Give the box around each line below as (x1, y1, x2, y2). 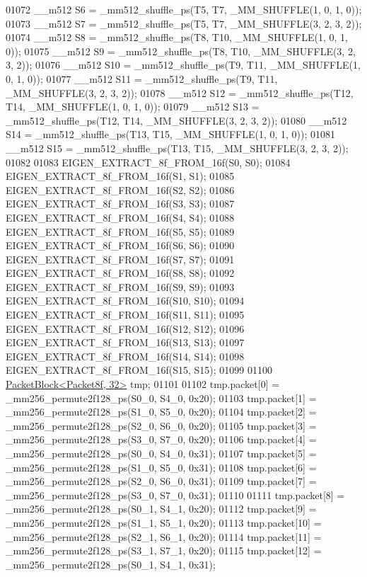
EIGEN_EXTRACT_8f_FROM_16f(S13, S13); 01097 (6, 335, 245, 350)
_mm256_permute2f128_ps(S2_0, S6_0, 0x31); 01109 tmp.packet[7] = (6, 474, 317, 489)
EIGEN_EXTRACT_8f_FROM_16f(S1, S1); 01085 (6, 168, 235, 183)
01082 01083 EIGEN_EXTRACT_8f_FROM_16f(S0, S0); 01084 (6, 154, 291, 169)
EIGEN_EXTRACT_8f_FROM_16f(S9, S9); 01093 (6, 279, 235, 294)
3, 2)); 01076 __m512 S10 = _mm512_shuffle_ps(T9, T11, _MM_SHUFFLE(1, (6, 57, 361, 72)
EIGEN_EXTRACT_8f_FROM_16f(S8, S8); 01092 (6, 265, 235, 280)
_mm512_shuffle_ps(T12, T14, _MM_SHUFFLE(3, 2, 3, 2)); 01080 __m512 (6, 113, 347, 127)
